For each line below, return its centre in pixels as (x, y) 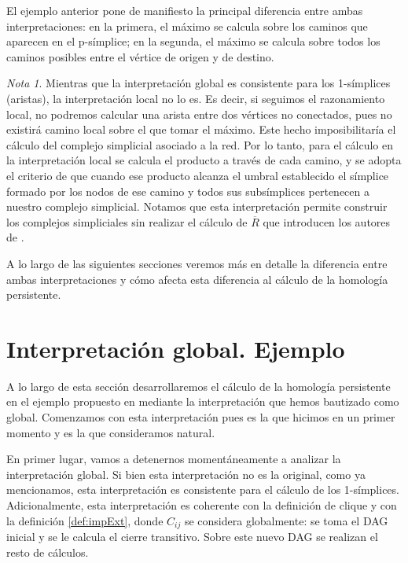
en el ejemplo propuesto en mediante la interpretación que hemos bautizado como (203, 401)
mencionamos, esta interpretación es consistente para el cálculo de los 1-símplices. (203, 489)
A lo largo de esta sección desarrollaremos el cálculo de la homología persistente (198, 386)
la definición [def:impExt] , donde (85, 520)
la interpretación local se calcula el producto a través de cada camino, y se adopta (204, 160)
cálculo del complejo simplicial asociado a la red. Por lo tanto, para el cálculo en (200, 144)
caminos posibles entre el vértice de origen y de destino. (140, 56)
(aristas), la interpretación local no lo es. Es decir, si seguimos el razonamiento (196, 98)
